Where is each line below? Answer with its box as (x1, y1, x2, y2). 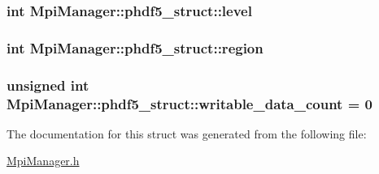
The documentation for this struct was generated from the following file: (7, 125, 367, 142)
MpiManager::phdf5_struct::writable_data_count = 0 (7, 93, 372, 113)
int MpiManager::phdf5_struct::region (7, 37, 264, 57)
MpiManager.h (7, 152, 80, 169)
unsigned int (7, 74, 89, 95)
